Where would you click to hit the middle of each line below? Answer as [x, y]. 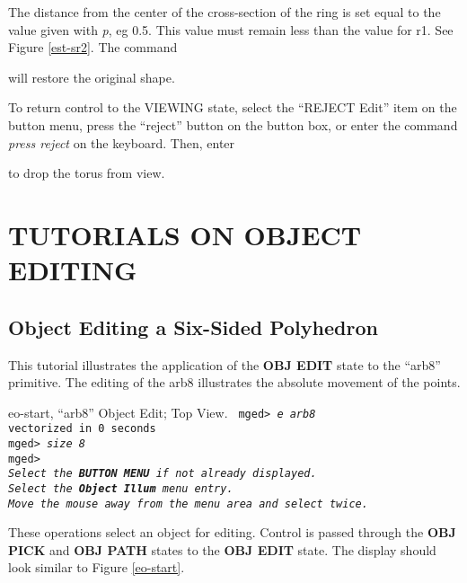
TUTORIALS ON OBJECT [185, 234]
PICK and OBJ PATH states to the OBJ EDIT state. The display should [222, 549]
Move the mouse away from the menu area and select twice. [188, 503]
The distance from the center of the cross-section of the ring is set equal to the [225, 12]
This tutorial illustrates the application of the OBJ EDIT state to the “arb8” [225, 364]
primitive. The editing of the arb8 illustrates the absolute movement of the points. [234, 382]
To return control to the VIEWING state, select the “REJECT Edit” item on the [233, 107]
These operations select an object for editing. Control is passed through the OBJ [232, 532]
